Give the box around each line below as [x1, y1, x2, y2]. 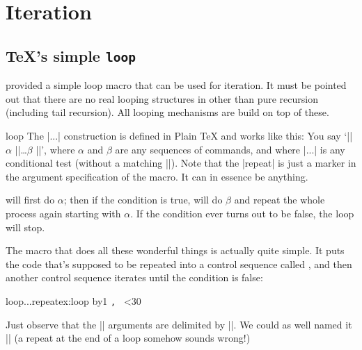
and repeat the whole [234, 192, 325, 207]
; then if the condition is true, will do [63, 192, 223, 207]
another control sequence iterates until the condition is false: [6, 270, 263, 285]
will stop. [6, 219, 45, 234]
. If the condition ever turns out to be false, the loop [130, 206, 354, 220]
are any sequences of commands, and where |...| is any [115, 142, 345, 156]
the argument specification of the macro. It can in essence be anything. [6, 169, 308, 183]
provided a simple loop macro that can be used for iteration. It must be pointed [6, 78, 347, 92]
